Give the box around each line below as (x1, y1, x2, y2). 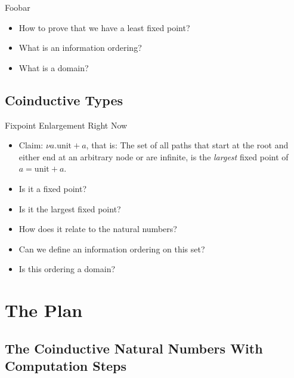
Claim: (18, 139, 44, 151)
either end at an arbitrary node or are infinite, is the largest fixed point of (18, 150, 289, 163)
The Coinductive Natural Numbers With (5, 339, 263, 357)
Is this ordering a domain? (18, 263, 116, 275)
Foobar (5, 1, 30, 13)
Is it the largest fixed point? (18, 202, 121, 215)
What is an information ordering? (18, 41, 142, 54)
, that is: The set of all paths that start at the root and (86, 139, 289, 151)
